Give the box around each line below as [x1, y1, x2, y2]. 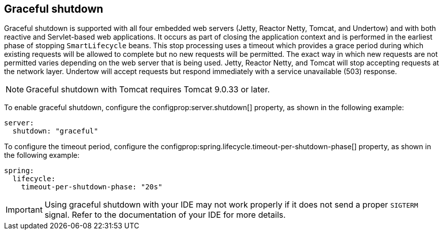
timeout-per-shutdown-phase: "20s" [21, 183, 162, 191]
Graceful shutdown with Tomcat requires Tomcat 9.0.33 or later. [26, 84, 270, 95]
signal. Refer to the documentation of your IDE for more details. [44, 210, 286, 220]
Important [6, 205, 43, 215]
